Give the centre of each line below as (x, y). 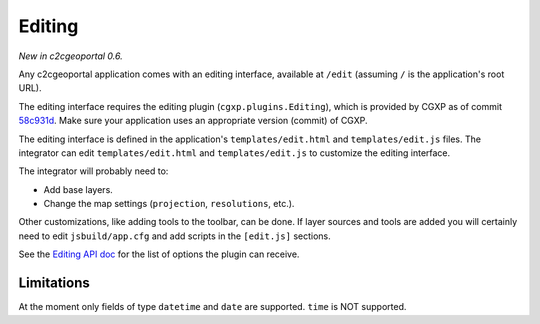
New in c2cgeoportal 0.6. (71, 56)
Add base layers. (78, 189)
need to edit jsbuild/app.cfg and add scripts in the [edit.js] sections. (174, 236)
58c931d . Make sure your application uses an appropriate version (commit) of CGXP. (193, 121)
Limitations (54, 283)
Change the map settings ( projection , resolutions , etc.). (169, 204)
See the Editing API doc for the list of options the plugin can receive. (159, 254)
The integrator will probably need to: (93, 171)
